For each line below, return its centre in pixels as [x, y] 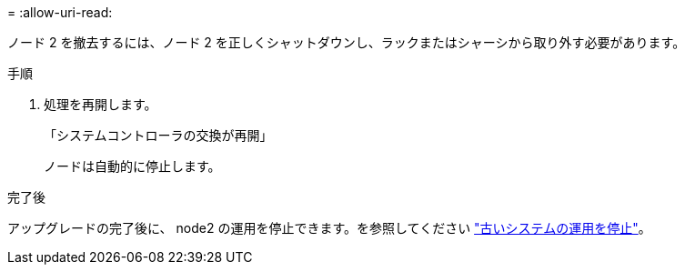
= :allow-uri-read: [60, 12]
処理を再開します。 [101, 104]
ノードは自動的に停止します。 [132, 166]
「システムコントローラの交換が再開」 [158, 135]
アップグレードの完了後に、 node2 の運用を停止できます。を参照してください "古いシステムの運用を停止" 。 [329, 228]
